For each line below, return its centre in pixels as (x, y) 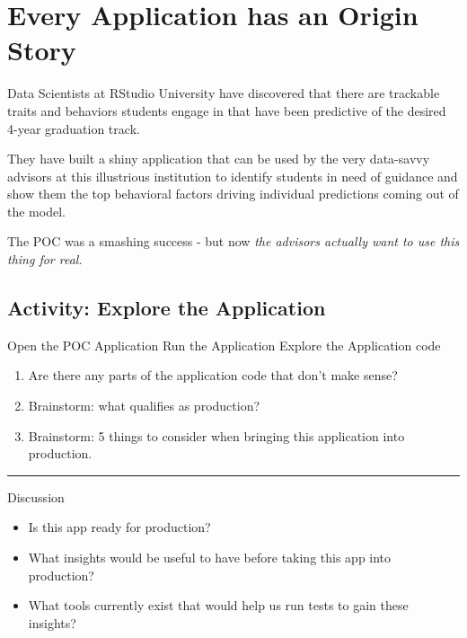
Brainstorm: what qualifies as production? (144, 406)
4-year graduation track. (74, 128)
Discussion (36, 496)
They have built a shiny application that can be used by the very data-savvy (219, 159)
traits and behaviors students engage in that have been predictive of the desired (227, 110)
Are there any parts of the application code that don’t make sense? (213, 375)
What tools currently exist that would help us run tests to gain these (218, 605)
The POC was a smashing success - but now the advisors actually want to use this (233, 241)
